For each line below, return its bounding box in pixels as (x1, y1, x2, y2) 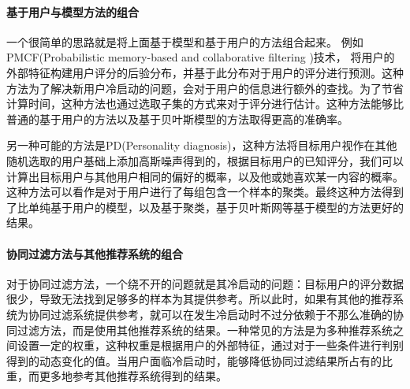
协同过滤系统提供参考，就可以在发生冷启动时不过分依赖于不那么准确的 (28, 306, 393, 322)
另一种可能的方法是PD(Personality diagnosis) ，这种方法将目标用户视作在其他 (6, 137, 397, 154)
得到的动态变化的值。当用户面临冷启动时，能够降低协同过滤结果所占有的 (6, 352, 382, 369)
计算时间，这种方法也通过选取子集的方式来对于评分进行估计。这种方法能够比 (6, 95, 404, 112)
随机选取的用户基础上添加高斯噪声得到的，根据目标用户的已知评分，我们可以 (6, 152, 404, 169)
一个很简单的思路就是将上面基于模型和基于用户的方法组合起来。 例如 (6, 33, 363, 50)
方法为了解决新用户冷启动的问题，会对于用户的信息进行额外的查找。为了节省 (6, 80, 404, 96)
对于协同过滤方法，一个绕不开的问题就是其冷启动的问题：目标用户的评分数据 (6, 275, 404, 291)
